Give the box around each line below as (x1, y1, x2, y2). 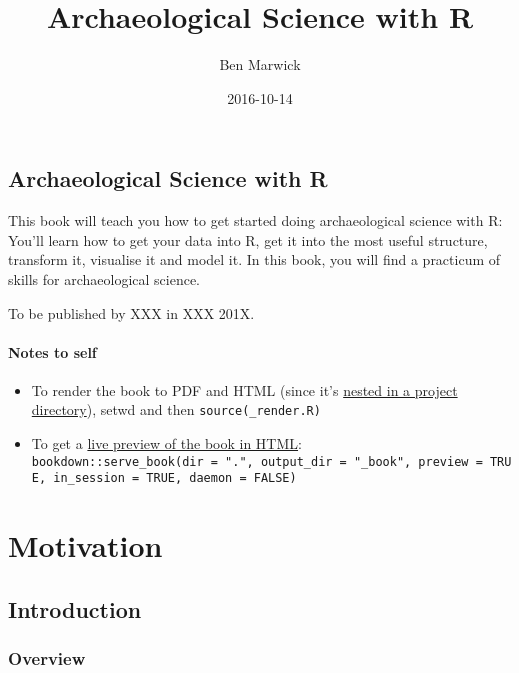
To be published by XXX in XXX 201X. (8, 302, 255, 323)
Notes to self (8, 341, 97, 362)
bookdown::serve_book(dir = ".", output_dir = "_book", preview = (31, 454, 483, 469)
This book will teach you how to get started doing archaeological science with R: (8, 210, 503, 231)
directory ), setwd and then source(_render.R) (31, 399, 321, 420)
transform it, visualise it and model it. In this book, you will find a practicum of (8, 249, 501, 270)
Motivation (8, 525, 163, 566)
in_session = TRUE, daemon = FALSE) (53, 471, 297, 486)
